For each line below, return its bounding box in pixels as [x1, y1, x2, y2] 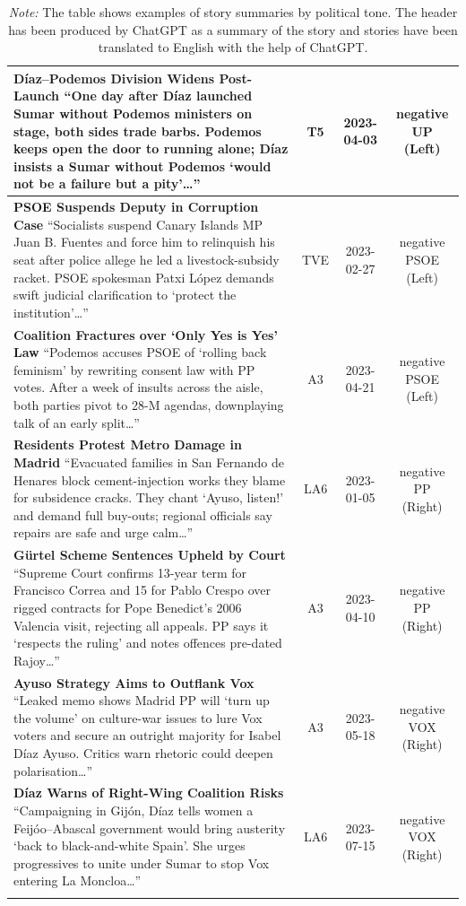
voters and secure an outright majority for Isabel [13, 726, 281, 745]
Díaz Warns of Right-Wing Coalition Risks [13, 783, 284, 802]
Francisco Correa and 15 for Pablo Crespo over [13, 580, 271, 599]
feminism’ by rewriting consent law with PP [13, 360, 255, 379]
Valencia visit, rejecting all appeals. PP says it [13, 615, 269, 634]
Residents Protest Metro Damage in [13, 435, 242, 454]
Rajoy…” [13, 650, 60, 669]
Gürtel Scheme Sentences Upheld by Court [13, 545, 286, 564]
